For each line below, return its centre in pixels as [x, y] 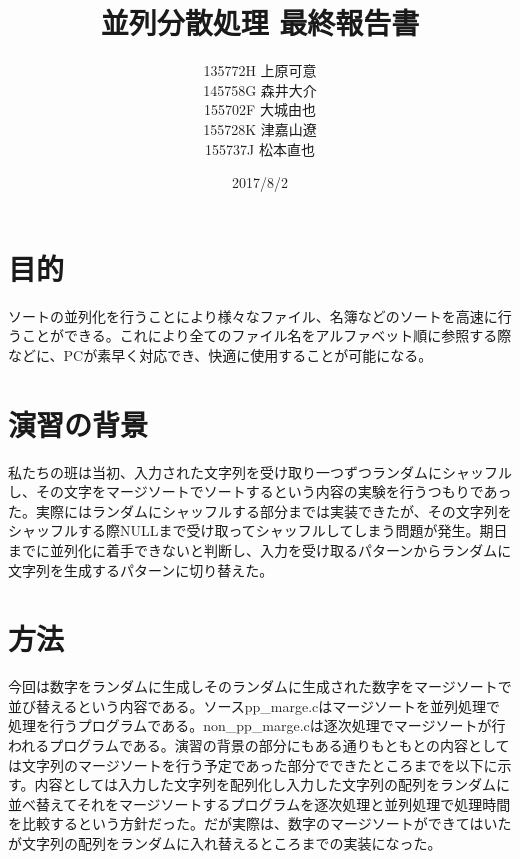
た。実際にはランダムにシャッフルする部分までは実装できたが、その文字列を [260, 510]
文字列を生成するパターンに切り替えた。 [141, 569]
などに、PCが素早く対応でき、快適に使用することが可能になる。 [220, 354]
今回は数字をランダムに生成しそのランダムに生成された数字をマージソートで [260, 686]
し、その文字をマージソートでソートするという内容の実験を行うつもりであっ [260, 491]
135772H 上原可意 [260, 70]
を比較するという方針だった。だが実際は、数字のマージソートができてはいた [260, 823]
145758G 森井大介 [260, 89]
